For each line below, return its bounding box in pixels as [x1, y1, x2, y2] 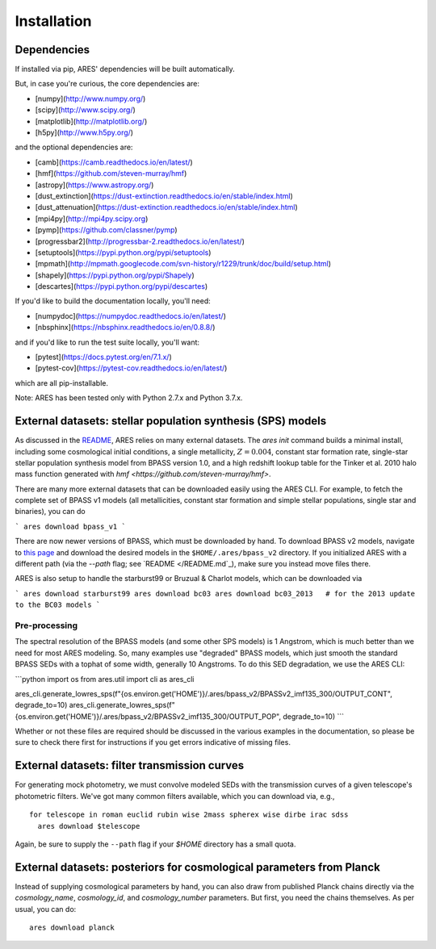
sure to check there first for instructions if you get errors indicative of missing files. [15, 738, 291, 747]
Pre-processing [15, 620, 78, 631]
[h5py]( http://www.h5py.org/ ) [35, 128, 133, 137]
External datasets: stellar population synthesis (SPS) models [15, 414, 327, 428]
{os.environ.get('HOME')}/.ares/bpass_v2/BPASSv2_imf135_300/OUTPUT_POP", [15, 711, 282, 721]
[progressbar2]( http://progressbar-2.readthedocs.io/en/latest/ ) [35, 236, 245, 246]
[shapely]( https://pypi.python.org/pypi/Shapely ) [35, 270, 195, 280]
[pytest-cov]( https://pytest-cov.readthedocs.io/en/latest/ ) [35, 363, 228, 373]
